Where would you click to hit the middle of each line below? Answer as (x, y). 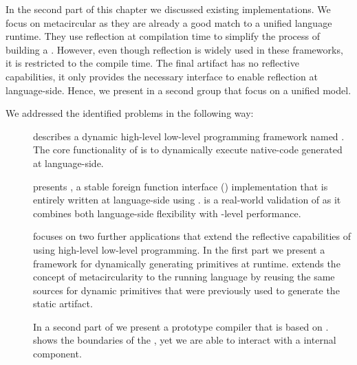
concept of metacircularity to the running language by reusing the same (184, 277)
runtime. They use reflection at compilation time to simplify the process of (163, 36)
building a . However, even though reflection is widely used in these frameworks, (174, 49)
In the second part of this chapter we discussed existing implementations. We (168, 9)
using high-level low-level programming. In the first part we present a (179, 249)
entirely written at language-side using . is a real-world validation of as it (187, 200)
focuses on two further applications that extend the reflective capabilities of (192, 236)
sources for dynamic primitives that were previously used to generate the (186, 290)
